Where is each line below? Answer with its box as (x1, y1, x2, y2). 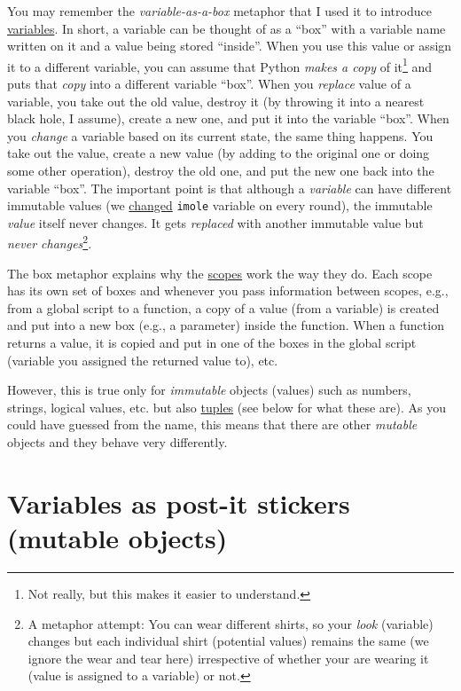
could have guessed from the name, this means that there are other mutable (7, 415, 418, 434)
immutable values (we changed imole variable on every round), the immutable (7, 196, 433, 215)
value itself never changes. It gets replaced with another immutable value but (7, 213, 424, 232)
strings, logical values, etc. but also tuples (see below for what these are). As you (7, 397, 446, 416)
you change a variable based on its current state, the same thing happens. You (7, 126, 434, 145)
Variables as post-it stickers (7, 484, 350, 521)
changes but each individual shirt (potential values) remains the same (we (27, 632, 429, 650)
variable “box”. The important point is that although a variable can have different (7, 178, 452, 197)
